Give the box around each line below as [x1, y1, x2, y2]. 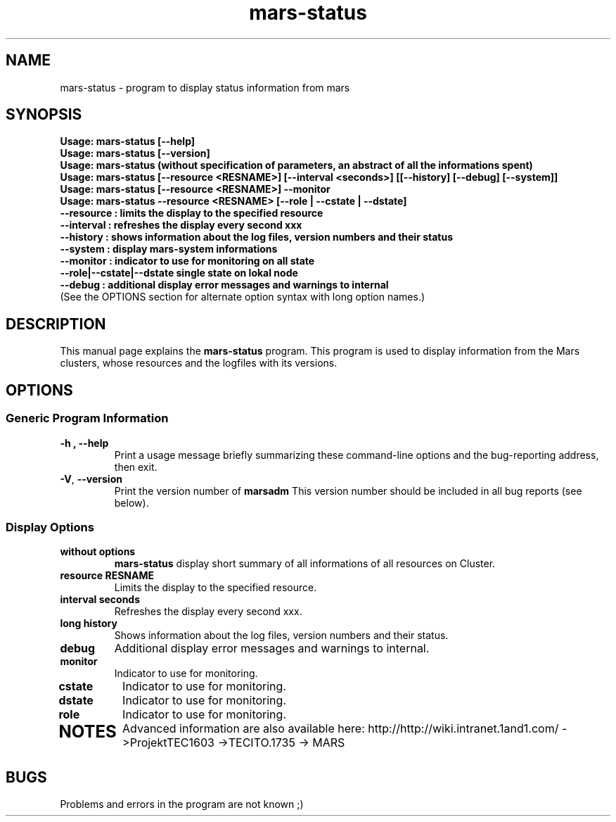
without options [60, 545, 136, 558]
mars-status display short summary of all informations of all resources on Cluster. [114, 557, 496, 570]
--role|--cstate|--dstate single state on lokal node [60, 267, 298, 279]
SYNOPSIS [6, 106, 82, 124]
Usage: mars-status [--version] [60, 147, 210, 160]
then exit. [114, 460, 158, 473]
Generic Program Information [6, 411, 169, 426]
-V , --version [60, 472, 122, 485]
